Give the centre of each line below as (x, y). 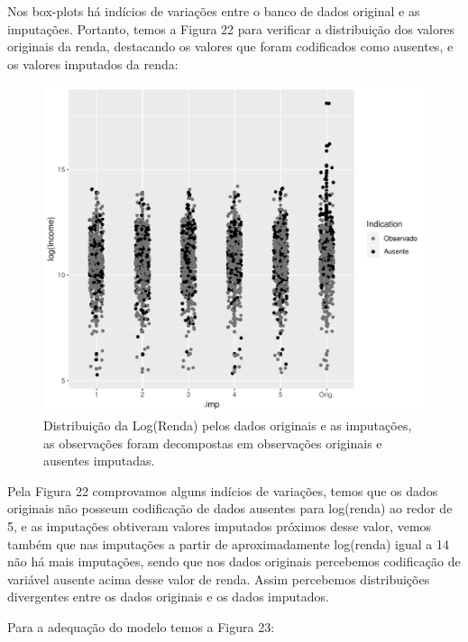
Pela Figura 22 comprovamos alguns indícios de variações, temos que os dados (223, 490)
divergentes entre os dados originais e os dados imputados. (168, 597)
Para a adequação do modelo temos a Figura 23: (141, 627)
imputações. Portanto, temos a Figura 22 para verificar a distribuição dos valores (231, 28)
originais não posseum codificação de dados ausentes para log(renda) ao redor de (230, 508)
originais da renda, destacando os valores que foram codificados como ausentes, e (230, 46)
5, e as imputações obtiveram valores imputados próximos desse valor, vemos (220, 526)
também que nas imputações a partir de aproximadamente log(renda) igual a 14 (228, 543)
